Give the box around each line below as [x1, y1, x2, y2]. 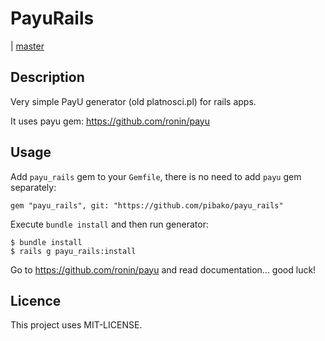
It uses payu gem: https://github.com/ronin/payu [10, 115, 210, 127]
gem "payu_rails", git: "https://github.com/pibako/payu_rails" [10, 200, 284, 211]
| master [10, 40, 45, 52]
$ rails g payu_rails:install [10, 246, 137, 256]
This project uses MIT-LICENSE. [10, 319, 143, 331]
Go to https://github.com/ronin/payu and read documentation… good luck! [10, 263, 317, 276]
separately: [10, 181, 57, 193]
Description [10, 69, 85, 86]
